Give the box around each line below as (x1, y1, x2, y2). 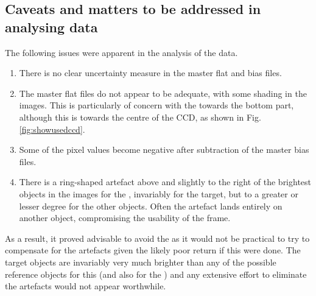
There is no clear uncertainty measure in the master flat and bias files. (19, 66, 282, 79)
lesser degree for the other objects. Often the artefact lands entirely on (19, 199, 283, 212)
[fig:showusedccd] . (19, 122, 85, 135)
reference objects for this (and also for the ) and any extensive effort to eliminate (5, 267, 307, 280)
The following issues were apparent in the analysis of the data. (5, 46, 238, 58)
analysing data (5, 17, 98, 36)
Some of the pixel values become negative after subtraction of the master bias (19, 143, 309, 156)
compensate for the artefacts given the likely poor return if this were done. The (5, 244, 301, 256)
